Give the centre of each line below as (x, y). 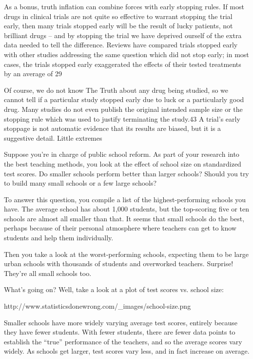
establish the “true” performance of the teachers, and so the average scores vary (123, 341)
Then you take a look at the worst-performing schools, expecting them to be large (126, 254)
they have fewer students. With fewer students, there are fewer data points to (120, 332)
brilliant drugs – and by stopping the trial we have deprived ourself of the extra (123, 35)
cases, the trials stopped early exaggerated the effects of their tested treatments (123, 64)
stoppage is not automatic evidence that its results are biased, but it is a (113, 128)
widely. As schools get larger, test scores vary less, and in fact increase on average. (127, 351)
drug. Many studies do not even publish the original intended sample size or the (123, 109)
